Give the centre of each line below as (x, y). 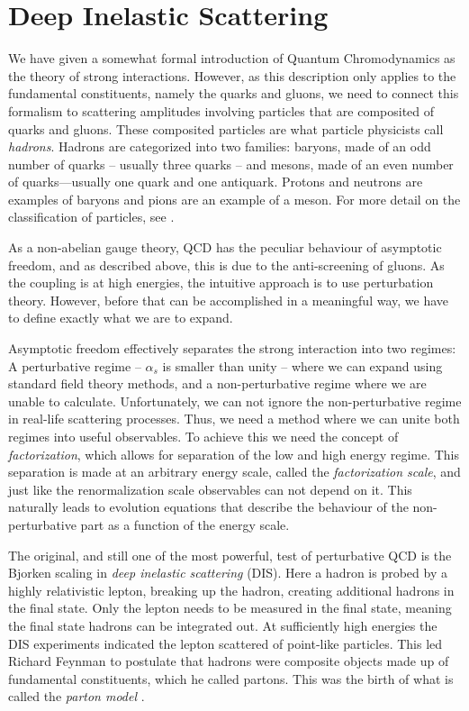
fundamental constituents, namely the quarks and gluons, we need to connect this (234, 93)
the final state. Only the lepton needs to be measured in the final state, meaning (230, 608)
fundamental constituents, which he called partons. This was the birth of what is (231, 678)
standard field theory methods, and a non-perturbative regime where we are (217, 383)
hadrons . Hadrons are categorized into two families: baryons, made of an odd (220, 146)
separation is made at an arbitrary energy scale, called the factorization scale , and (234, 472)
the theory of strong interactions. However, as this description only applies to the (232, 75)
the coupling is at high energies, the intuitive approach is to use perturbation (221, 283)
